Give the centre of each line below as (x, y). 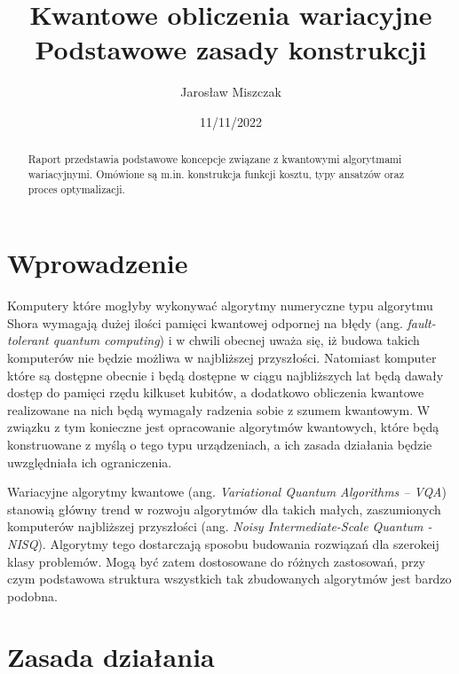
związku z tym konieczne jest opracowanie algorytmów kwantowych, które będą (223, 427)
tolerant (28, 340)
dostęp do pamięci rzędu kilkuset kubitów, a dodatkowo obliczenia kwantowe (216, 392)
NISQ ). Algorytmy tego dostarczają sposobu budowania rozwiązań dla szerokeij (223, 543)
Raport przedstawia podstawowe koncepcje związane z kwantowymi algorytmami (215, 159)
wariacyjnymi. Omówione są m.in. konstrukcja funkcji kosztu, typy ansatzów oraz (216, 173)
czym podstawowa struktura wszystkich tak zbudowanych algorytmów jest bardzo (229, 579)
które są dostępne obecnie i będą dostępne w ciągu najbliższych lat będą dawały (226, 375)
